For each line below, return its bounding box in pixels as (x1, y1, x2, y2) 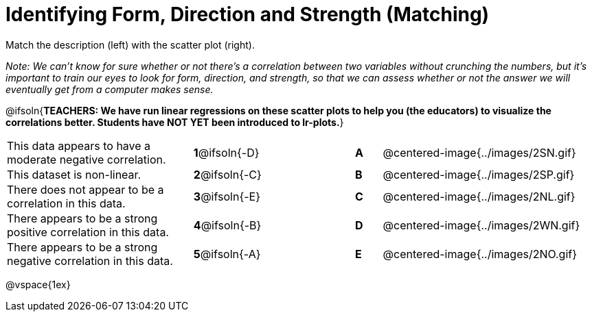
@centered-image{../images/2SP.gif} (383, 167, 575, 181)
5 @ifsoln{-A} (193, 246, 261, 261)
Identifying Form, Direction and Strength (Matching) (5, 3, 490, 26)
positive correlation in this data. (7, 225, 169, 239)
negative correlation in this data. (7, 253, 173, 268)
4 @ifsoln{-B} (193, 218, 262, 232)
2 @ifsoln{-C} (193, 167, 262, 181)
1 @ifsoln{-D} (193, 145, 260, 160)
